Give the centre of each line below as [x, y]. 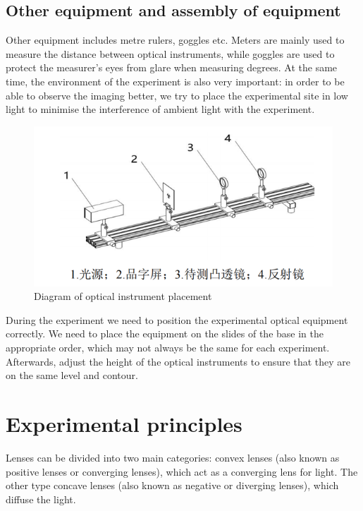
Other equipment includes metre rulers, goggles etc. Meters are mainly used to [175, 40]
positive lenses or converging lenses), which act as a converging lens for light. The [182, 471]
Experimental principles [124, 424]
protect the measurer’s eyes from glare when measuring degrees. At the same [172, 67]
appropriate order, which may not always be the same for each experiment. [168, 348]
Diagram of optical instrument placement [123, 296]
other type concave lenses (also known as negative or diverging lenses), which [172, 485]
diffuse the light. [41, 499]
